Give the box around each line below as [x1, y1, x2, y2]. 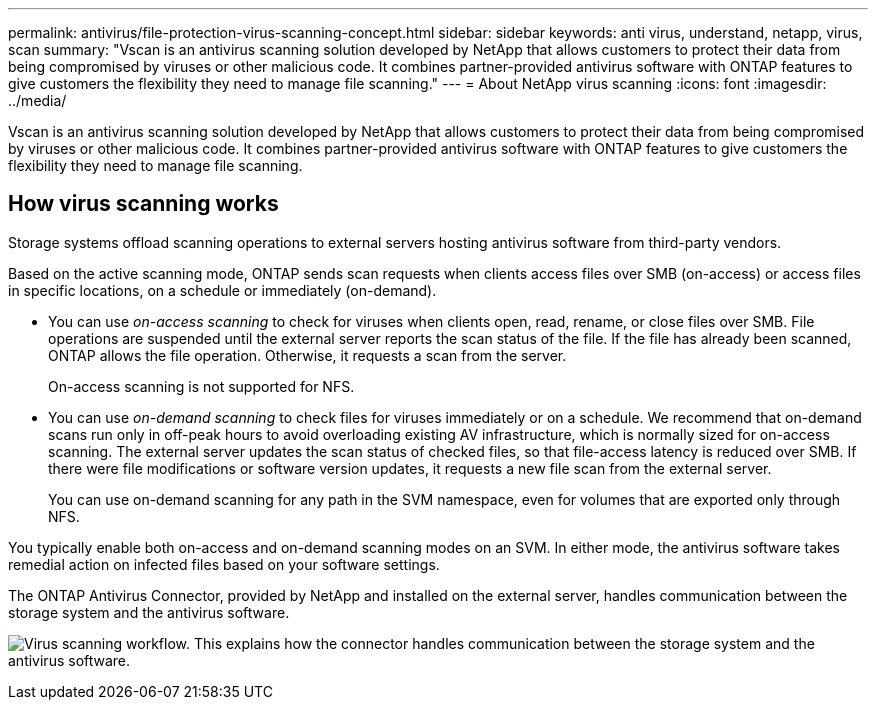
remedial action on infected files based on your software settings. [8, 555, 440, 573]
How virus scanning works [8, 191, 279, 217]
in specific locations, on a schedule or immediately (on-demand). [8, 281, 437, 299]
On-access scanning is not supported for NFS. [48, 377, 355, 395]
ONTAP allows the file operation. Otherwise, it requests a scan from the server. [48, 346, 567, 364]
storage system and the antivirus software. [8, 603, 290, 621]
